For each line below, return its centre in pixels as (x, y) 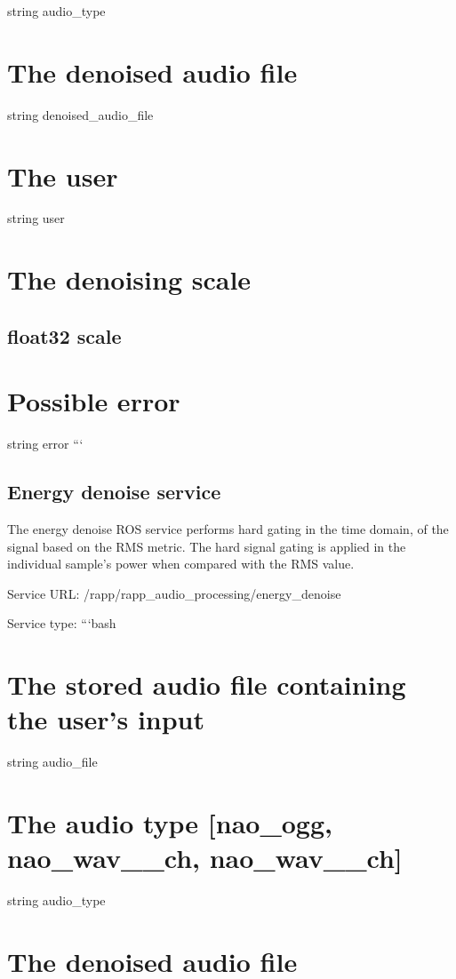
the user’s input (106, 719)
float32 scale (64, 335)
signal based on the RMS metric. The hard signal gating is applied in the (207, 546)
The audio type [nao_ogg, (170, 823)
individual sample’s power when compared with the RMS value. (181, 564)
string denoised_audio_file (80, 114)
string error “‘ (45, 444)
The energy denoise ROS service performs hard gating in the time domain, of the (228, 529)
